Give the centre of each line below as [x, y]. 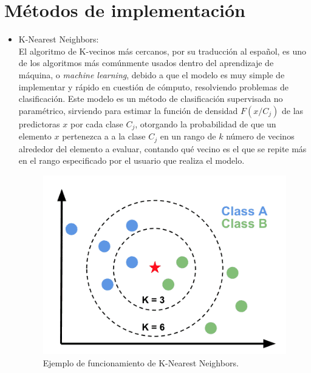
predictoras [39, 123]
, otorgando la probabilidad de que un [206, 123]
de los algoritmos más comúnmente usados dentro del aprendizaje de [146, 63]
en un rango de [188, 136]
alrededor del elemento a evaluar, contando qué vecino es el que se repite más [162, 148]
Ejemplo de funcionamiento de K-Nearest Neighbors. [141, 362]
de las [293, 110]
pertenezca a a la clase [104, 136]
